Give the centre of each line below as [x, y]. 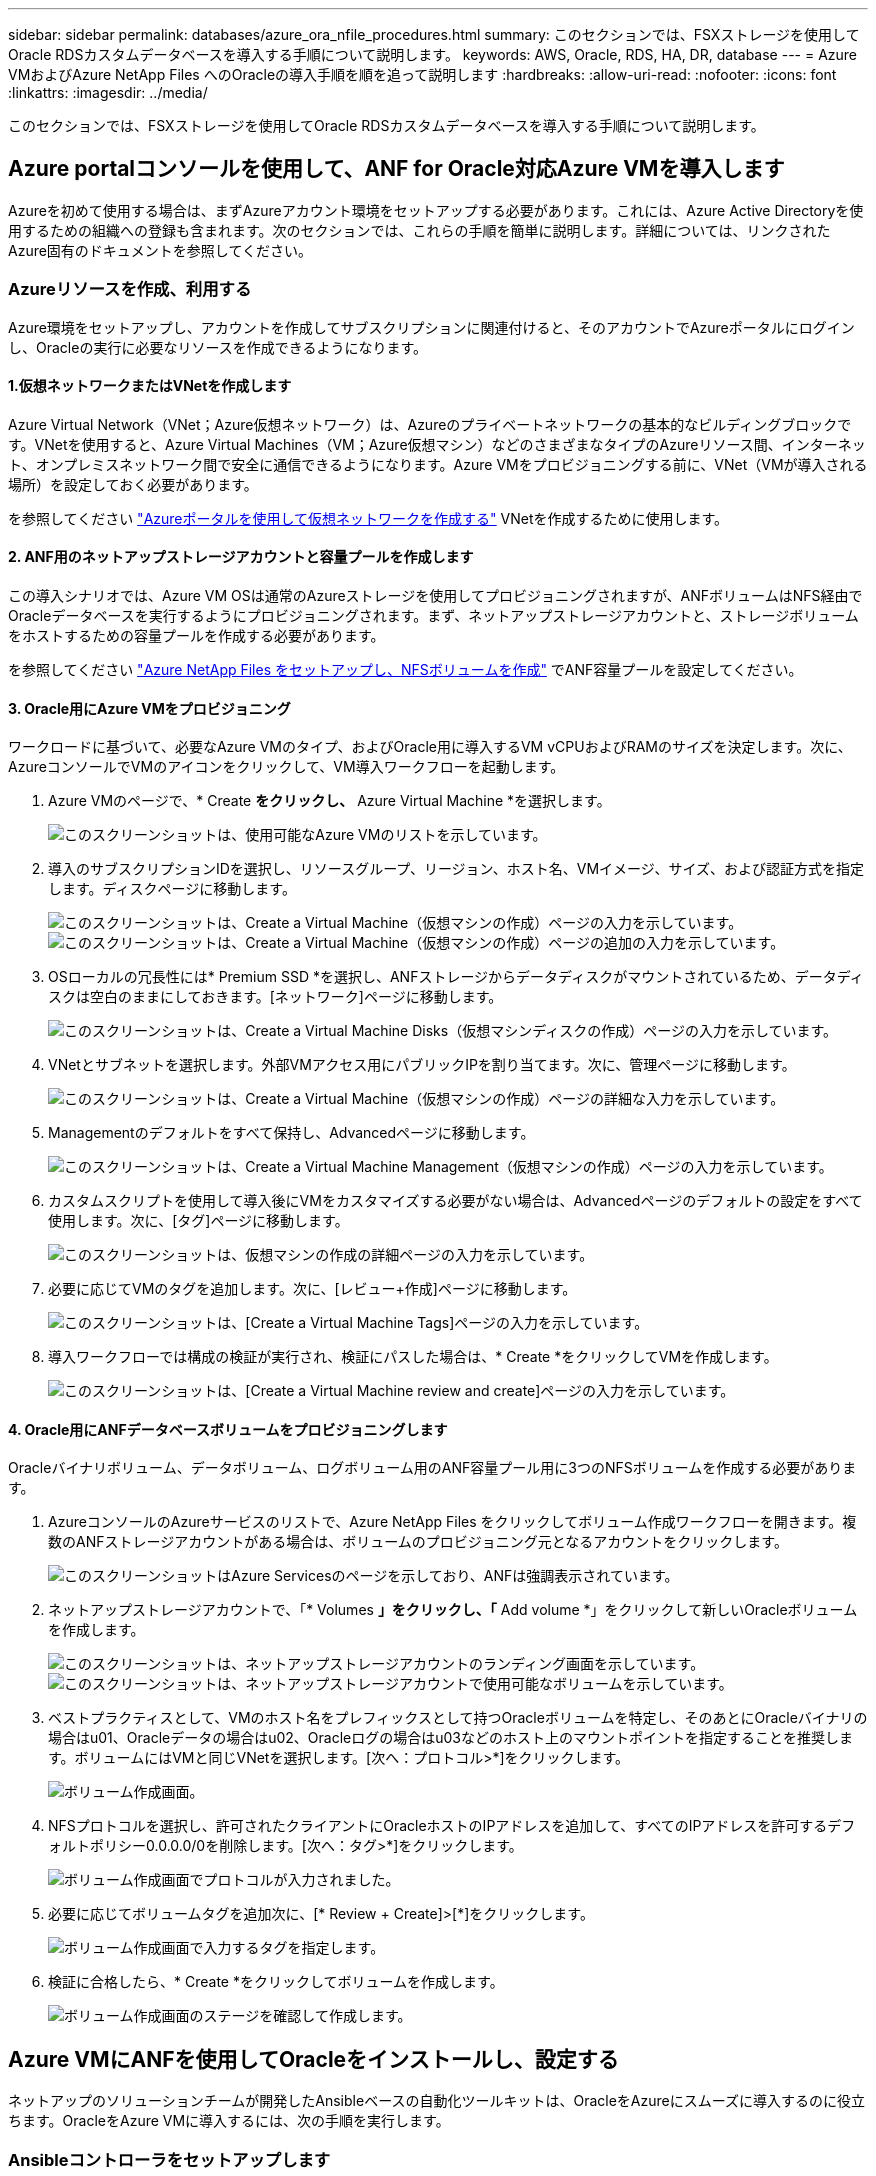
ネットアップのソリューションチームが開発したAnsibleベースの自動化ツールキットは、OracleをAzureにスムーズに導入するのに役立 [436, 2101]
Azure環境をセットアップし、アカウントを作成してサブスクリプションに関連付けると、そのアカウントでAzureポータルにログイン [431, 327]
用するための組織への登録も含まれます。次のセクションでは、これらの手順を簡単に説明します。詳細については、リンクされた [419, 230]
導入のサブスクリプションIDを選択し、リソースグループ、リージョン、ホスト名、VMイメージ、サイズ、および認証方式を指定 [456, 869]
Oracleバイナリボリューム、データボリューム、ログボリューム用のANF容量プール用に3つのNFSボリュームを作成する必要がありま [432, 1468]
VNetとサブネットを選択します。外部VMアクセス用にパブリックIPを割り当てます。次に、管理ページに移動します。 [422, 1065]
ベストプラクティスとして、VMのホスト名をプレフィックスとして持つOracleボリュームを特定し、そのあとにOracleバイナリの [458, 1718]
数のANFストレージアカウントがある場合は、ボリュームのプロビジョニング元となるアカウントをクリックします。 [418, 1542]
